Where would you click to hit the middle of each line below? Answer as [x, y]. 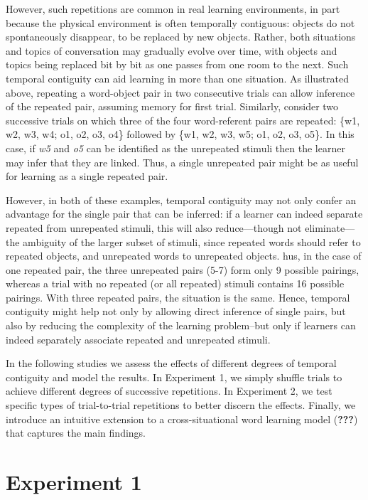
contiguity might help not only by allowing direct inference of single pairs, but [176, 311]
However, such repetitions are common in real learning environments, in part [173, 9]
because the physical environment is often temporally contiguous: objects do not [180, 22]
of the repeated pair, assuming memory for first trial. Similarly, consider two [172, 106]
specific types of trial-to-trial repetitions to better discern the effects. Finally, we [181, 405]
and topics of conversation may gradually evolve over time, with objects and [172, 50]
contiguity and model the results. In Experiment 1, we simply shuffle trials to [174, 377]
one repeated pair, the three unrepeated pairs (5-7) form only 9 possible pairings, [183, 269]
